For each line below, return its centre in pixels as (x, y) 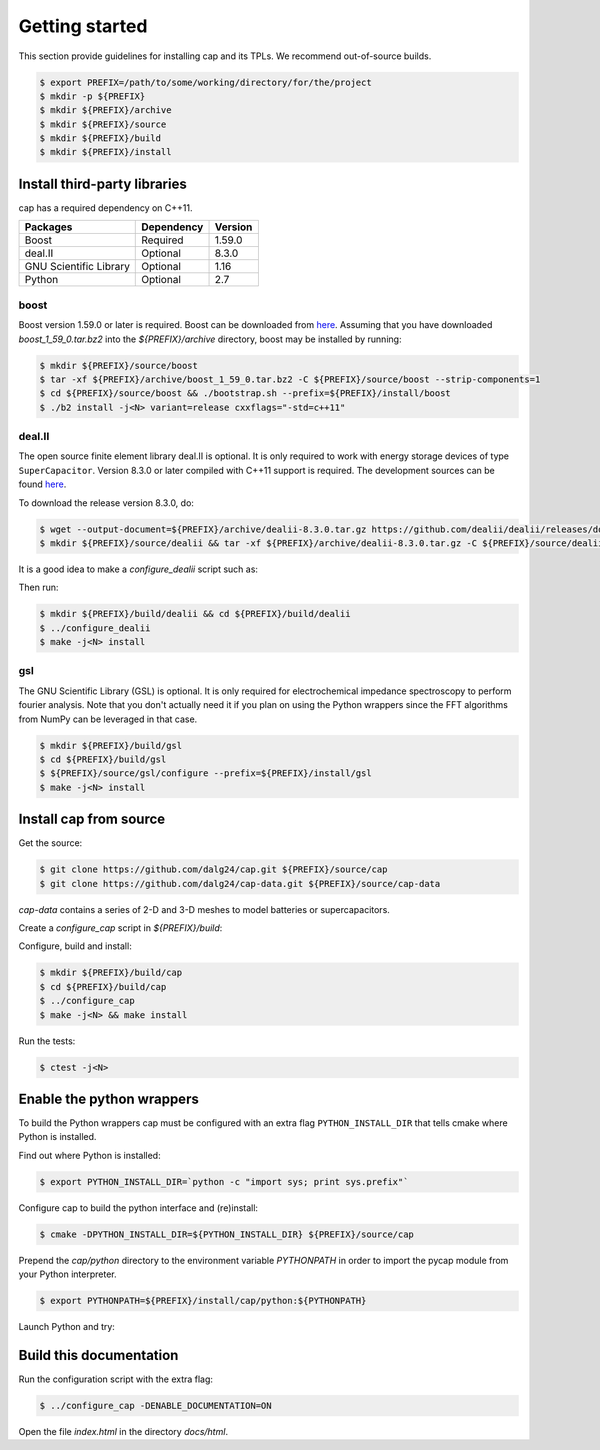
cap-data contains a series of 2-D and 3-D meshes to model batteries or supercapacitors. (204, 909)
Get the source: (50, 843)
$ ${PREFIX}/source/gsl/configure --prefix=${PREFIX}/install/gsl (205, 773)
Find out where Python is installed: (89, 1155)
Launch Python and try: (66, 1327)
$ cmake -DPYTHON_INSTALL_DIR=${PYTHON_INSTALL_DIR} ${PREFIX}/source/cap (227, 1234)
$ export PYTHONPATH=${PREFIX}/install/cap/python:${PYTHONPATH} (203, 1301)
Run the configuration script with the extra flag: (116, 1379)
